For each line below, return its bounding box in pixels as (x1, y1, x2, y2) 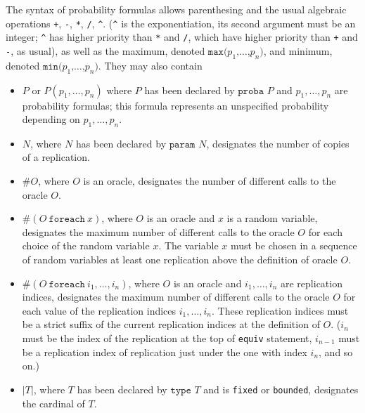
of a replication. (22, 150, 90, 164)
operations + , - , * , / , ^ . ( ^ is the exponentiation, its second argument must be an (6, 15, 356, 30)
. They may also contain (98, 58, 203, 72)
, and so (319, 344, 353, 359)
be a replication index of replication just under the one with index (22, 344, 307, 359)
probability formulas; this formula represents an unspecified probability (22, 98, 329, 112)
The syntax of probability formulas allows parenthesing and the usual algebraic (6, 2, 347, 16)
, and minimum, (263, 43, 333, 58)
